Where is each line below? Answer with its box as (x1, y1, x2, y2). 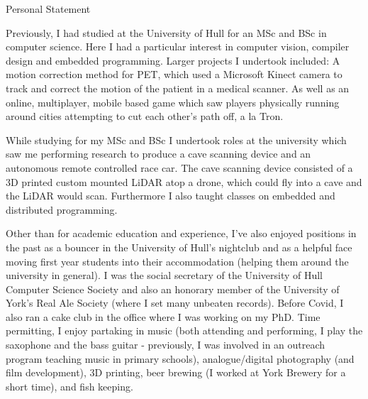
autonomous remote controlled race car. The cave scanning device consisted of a (6, 160, 353, 175)
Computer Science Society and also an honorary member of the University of (6, 281, 340, 296)
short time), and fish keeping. (6, 378, 133, 393)
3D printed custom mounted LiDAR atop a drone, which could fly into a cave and (6, 174, 362, 189)
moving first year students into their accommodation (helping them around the (6, 253, 349, 268)
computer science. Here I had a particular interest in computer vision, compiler (6, 39, 350, 54)
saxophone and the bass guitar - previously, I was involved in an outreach (6, 337, 325, 352)
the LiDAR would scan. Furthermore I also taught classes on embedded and (6, 188, 335, 203)
